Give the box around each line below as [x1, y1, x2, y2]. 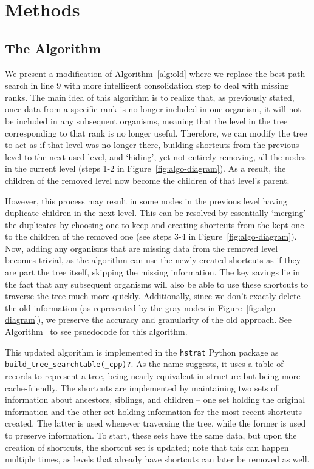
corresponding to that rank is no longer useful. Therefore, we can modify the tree [5, 126, 307, 139]
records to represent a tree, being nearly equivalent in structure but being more [5, 369, 301, 382]
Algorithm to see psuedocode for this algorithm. [5, 325, 188, 338]
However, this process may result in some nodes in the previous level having [5, 194, 287, 207]
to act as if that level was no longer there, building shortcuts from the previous [5, 138, 299, 151]
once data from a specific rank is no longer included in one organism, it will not [5, 103, 301, 115]
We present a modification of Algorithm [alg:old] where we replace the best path [5, 67, 305, 79]
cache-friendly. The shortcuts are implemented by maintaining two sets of [5, 381, 278, 394]
